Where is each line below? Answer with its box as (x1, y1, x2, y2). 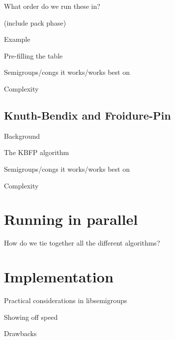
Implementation (4, 267, 114, 287)
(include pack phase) (4, 17, 66, 28)
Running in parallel (4, 209, 138, 229)
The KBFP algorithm (4, 147, 69, 157)
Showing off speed (4, 311, 58, 322)
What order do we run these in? (4, 1, 100, 11)
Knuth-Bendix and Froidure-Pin (4, 107, 171, 123)
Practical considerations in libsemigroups (4, 295, 127, 305)
